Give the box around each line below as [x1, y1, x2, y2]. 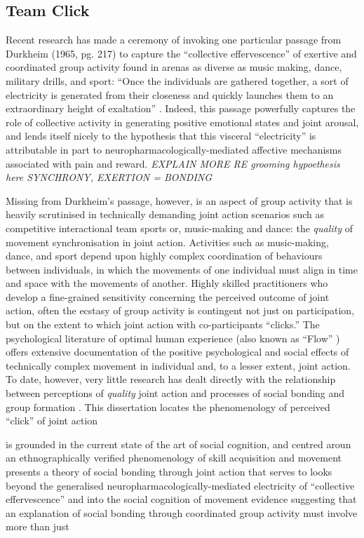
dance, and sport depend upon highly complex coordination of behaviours [6, 248, 323, 263]
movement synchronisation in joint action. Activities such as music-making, [6, 234, 329, 249]
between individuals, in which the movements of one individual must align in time [6, 262, 358, 276]
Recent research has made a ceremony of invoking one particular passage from [6, 32, 342, 47]
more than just [6, 519, 69, 534]
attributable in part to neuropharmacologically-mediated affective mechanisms [6, 142, 342, 156]
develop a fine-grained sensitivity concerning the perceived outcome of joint [6, 289, 330, 304]
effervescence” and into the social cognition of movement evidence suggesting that [6, 492, 357, 506]
